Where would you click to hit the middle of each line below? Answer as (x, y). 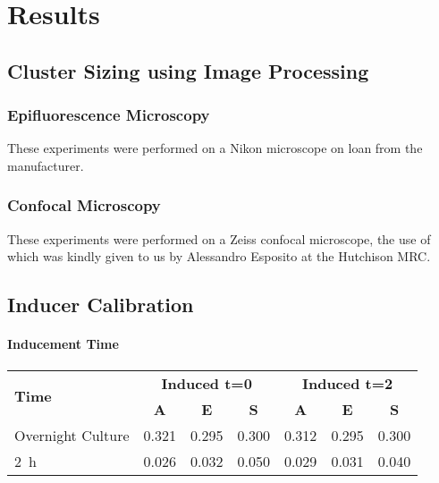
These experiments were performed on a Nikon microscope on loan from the (215, 148)
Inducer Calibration (101, 305)
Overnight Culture (72, 435)
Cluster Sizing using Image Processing (188, 70)
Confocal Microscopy (84, 205)
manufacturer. (46, 165)
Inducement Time (63, 344)
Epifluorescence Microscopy (109, 115)
